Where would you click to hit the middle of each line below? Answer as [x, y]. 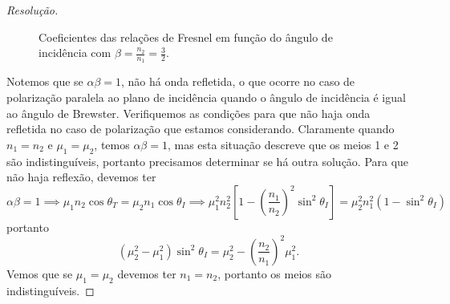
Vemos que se [40, 273]
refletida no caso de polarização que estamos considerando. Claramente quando [201, 129]
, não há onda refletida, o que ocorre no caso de [238, 81]
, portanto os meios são [274, 273]
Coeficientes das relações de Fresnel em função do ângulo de [186, 36]
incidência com [75, 53]
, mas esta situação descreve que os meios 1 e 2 [283, 144]
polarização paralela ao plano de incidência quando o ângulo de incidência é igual [206, 97]
